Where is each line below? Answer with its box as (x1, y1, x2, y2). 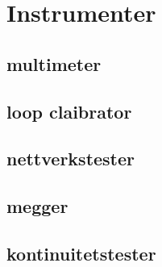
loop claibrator (6, 98, 132, 123)
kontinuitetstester (6, 240, 156, 265)
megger (6, 194, 69, 219)
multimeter (6, 51, 102, 76)
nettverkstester (6, 146, 135, 171)
